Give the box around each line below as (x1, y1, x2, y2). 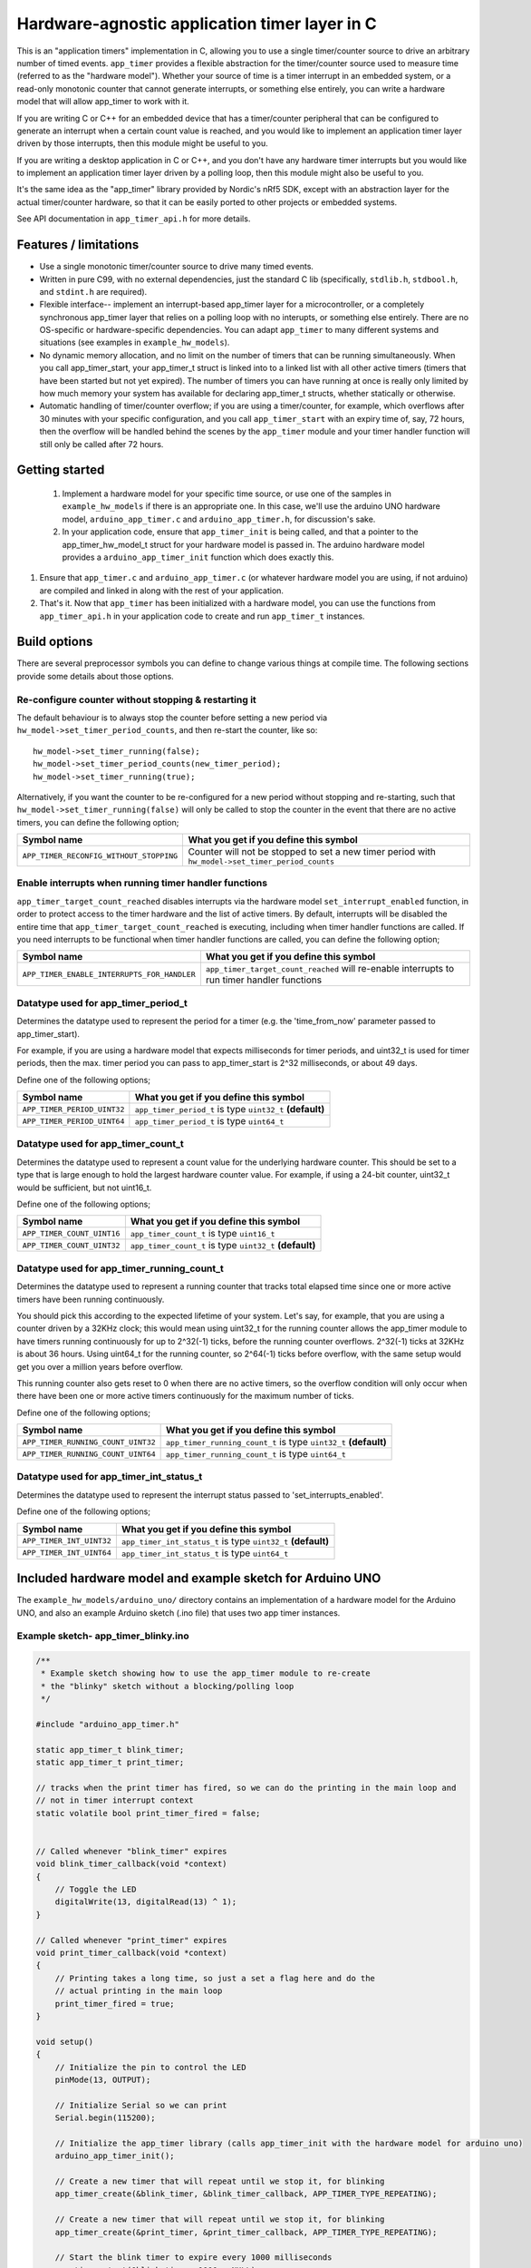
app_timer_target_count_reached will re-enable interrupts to (205, 963, 455, 975)
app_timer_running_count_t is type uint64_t (166, 1448, 346, 1461)
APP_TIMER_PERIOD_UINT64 (22, 1116, 125, 1126)
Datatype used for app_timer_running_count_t (16, 1262, 224, 1275)
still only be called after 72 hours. (39, 438, 164, 449)
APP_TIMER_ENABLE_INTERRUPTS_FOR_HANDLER (22, 969, 196, 979)
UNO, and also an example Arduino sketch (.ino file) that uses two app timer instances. (16, 1607, 341, 1618)
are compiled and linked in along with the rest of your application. (39, 585, 285, 596)
